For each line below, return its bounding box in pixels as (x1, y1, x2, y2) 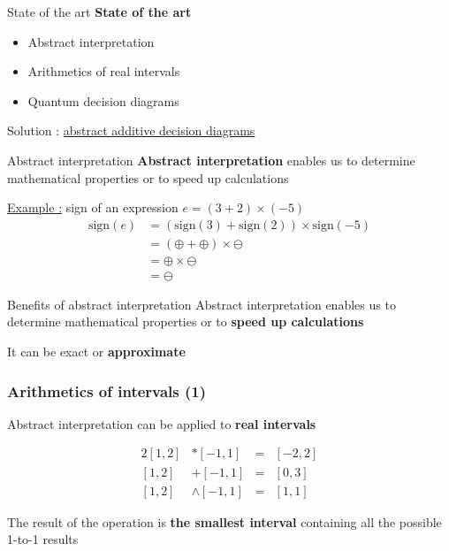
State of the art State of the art (7, 3, 192, 20)
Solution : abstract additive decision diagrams (7, 121, 255, 140)
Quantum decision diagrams (27, 91, 179, 110)
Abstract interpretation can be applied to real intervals (7, 414, 316, 432)
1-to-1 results (7, 530, 79, 548)
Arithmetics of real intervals (27, 62, 180, 80)
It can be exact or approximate (7, 342, 186, 361)
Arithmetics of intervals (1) (7, 379, 207, 402)
